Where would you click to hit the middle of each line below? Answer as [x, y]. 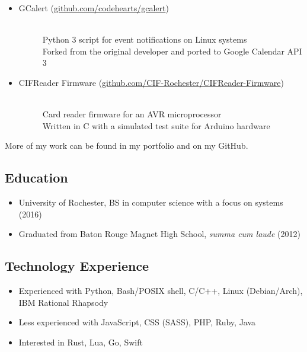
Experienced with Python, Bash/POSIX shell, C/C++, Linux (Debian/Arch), [161, 291]
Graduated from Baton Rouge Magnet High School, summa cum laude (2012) [159, 234]
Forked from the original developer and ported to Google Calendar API [172, 51]
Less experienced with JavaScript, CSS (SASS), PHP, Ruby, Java [137, 322]
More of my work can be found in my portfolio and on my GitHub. [127, 145]
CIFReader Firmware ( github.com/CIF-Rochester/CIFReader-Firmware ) [151, 82]
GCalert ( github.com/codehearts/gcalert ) [94, 8]
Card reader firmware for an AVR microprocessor [132, 114]
